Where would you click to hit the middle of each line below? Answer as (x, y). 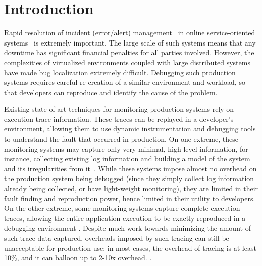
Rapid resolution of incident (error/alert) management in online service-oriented (130, 33)
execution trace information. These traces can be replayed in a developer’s (119, 119)
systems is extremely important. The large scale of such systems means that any (130, 42)
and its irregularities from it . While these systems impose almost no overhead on (130, 168)
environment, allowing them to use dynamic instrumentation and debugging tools (130, 129)
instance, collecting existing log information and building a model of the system (127, 159)
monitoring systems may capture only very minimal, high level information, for (126, 148)
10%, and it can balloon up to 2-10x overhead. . (78, 258)
